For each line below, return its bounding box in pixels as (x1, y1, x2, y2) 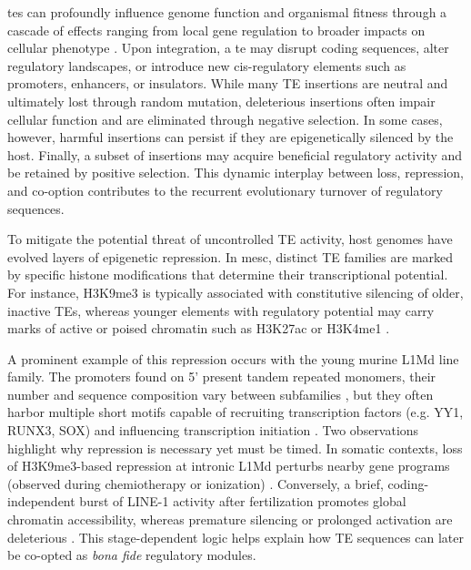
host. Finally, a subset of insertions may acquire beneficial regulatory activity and (7, 145, 463, 164)
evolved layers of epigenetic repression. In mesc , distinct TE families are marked (7, 247, 454, 266)
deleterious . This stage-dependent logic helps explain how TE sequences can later (7, 527, 464, 546)
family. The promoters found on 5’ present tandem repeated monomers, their (7, 367, 436, 386)
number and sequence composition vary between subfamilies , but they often (7, 384, 434, 403)
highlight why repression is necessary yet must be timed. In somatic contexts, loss (7, 438, 463, 457)
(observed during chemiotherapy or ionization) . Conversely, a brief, (7, 473, 384, 493)
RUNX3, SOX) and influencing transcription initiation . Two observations (7, 421, 419, 440)
